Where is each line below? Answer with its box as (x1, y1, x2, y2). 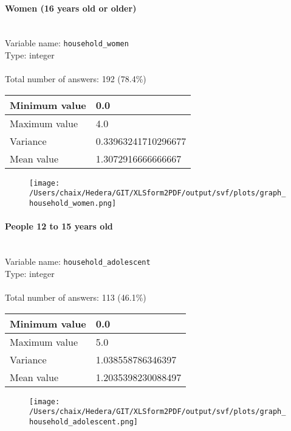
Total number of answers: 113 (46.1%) (5, 291, 146, 304)
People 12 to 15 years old (5, 220, 113, 233)
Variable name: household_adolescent (5, 255, 151, 268)
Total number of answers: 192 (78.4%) (5, 72, 146, 85)
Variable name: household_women (5, 37, 129, 49)
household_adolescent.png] (29, 417, 138, 426)
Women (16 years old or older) (5, 1, 137, 14)
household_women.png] (29, 199, 117, 208)
